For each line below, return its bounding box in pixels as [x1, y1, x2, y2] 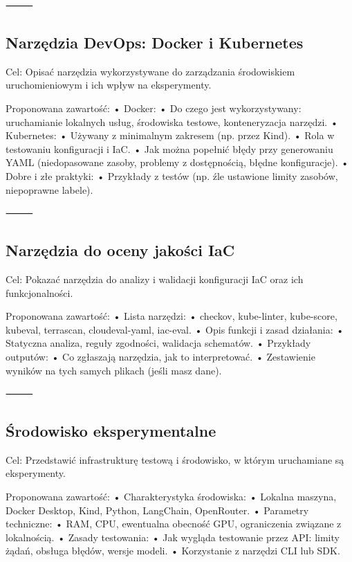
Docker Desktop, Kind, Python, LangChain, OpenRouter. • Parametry [6, 502, 309, 517]
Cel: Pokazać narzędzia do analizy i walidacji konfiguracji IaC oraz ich [6, 271, 304, 286]
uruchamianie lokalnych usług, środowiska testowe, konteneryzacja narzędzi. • [6, 114, 338, 129]
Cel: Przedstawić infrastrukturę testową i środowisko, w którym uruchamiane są [6, 452, 344, 466]
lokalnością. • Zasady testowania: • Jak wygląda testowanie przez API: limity [6, 529, 340, 544]
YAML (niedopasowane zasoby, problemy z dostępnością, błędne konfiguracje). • [6, 155, 349, 170]
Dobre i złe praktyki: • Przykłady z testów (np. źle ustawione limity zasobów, [6, 168, 338, 183]
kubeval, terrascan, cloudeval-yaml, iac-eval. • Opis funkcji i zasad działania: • [6, 322, 344, 336]
